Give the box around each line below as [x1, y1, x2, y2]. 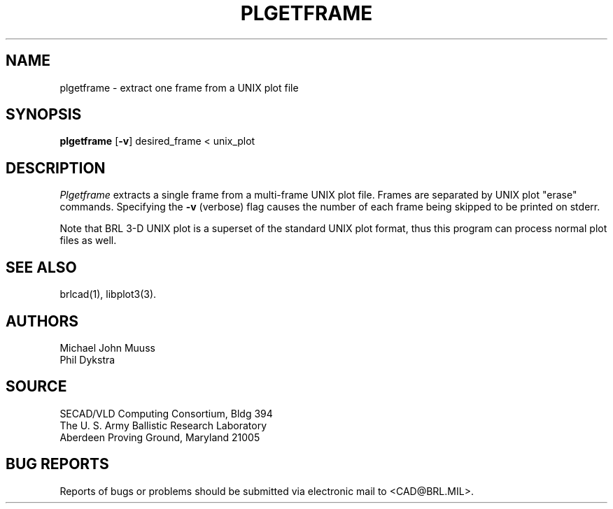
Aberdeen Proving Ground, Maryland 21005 [59, 431, 260, 443]
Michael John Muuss [59, 341, 155, 354]
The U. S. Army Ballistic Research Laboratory [59, 419, 267, 431]
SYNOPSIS [6, 106, 82, 124]
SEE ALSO [6, 258, 77, 276]
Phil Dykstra [59, 353, 115, 366]
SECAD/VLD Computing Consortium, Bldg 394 [59, 407, 273, 420]
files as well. [59, 234, 117, 247]
